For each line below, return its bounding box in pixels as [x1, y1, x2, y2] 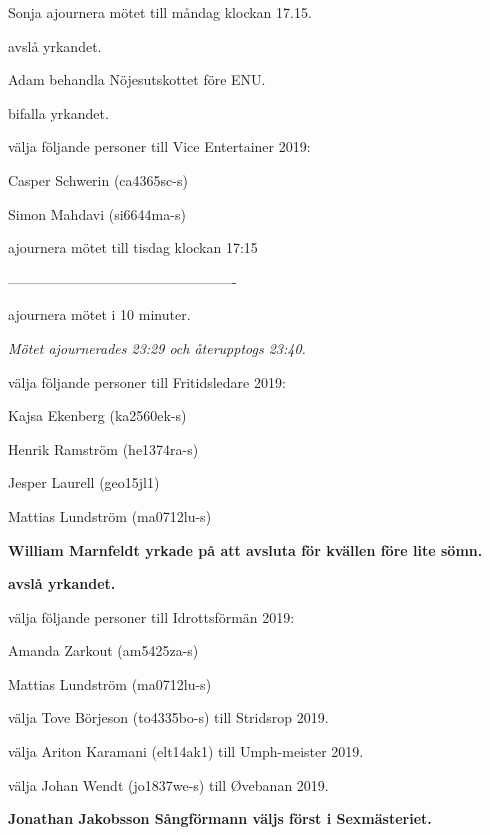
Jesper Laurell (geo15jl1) [8, 472, 160, 493]
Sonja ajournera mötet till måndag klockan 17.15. [8, 2, 312, 22]
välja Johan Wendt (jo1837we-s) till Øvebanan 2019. [8, 774, 329, 795]
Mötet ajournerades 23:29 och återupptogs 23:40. [8, 337, 306, 358]
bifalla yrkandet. [8, 102, 109, 123]
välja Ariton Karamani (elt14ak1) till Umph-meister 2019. [8, 741, 364, 762]
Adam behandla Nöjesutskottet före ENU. [8, 69, 266, 90]
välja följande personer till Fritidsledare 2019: [8, 371, 286, 392]
